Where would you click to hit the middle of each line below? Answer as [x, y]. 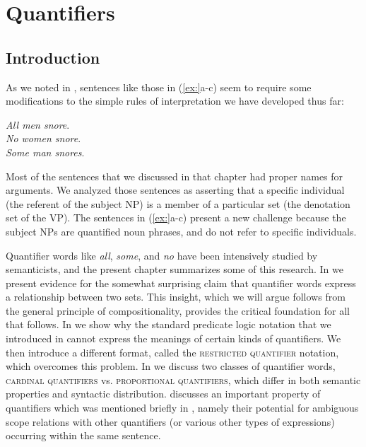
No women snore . [43, 138]
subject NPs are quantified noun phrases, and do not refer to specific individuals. [181, 231]
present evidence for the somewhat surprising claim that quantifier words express [181, 283]
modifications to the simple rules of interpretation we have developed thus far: [175, 101]
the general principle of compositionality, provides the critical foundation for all [178, 310]
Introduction [53, 57]
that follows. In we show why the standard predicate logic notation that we [169, 324]
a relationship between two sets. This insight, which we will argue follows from [176, 297]
